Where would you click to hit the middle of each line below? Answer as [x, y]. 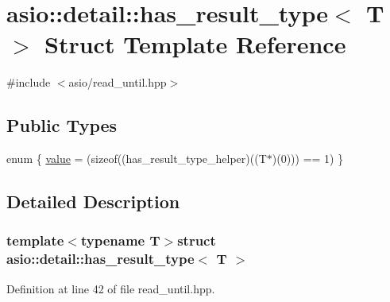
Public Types [62, 125]
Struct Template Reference [195, 44]
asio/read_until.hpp [118, 82]
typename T [120, 240]
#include [29, 82]
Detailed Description [93, 201]
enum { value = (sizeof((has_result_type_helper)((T [137, 159]
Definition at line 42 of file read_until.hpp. [111, 288]
